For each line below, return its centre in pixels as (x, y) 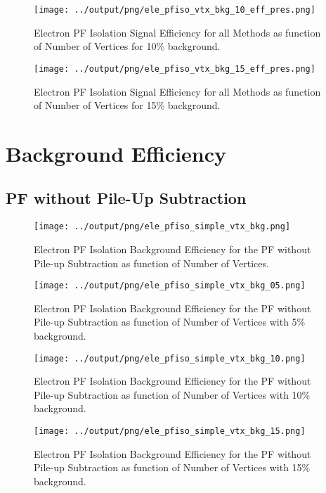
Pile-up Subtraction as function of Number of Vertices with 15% (172, 467)
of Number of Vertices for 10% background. (127, 46)
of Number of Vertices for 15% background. (127, 105)
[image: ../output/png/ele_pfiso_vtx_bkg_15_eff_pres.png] (175, 69)
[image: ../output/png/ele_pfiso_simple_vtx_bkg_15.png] (170, 431)
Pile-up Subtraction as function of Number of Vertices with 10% (172, 394)
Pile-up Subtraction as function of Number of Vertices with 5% (170, 322)
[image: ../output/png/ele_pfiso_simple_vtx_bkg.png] (162, 227)
